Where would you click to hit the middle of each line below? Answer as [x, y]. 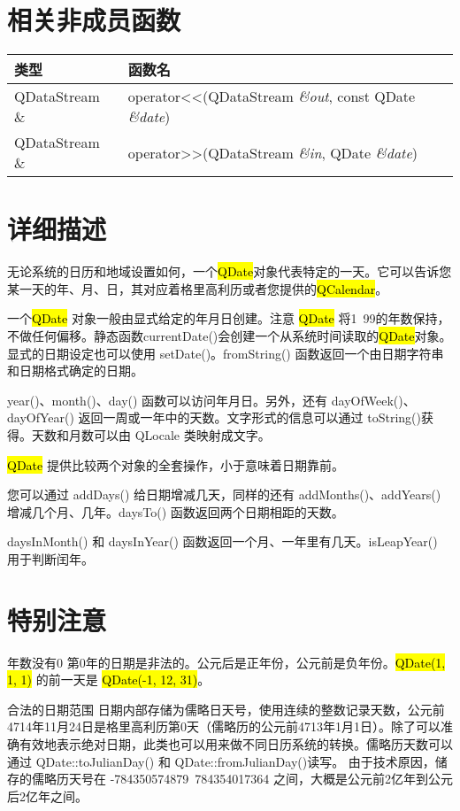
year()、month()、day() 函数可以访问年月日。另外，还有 [168, 400]
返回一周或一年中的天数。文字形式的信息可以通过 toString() [249, 417]
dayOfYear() [41, 417]
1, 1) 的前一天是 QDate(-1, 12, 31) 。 [109, 680]
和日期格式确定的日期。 [75, 371]
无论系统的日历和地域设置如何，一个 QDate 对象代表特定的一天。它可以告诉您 [230, 271]
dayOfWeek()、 [373, 400]
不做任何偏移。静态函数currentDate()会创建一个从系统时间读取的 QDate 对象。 [230, 336]
